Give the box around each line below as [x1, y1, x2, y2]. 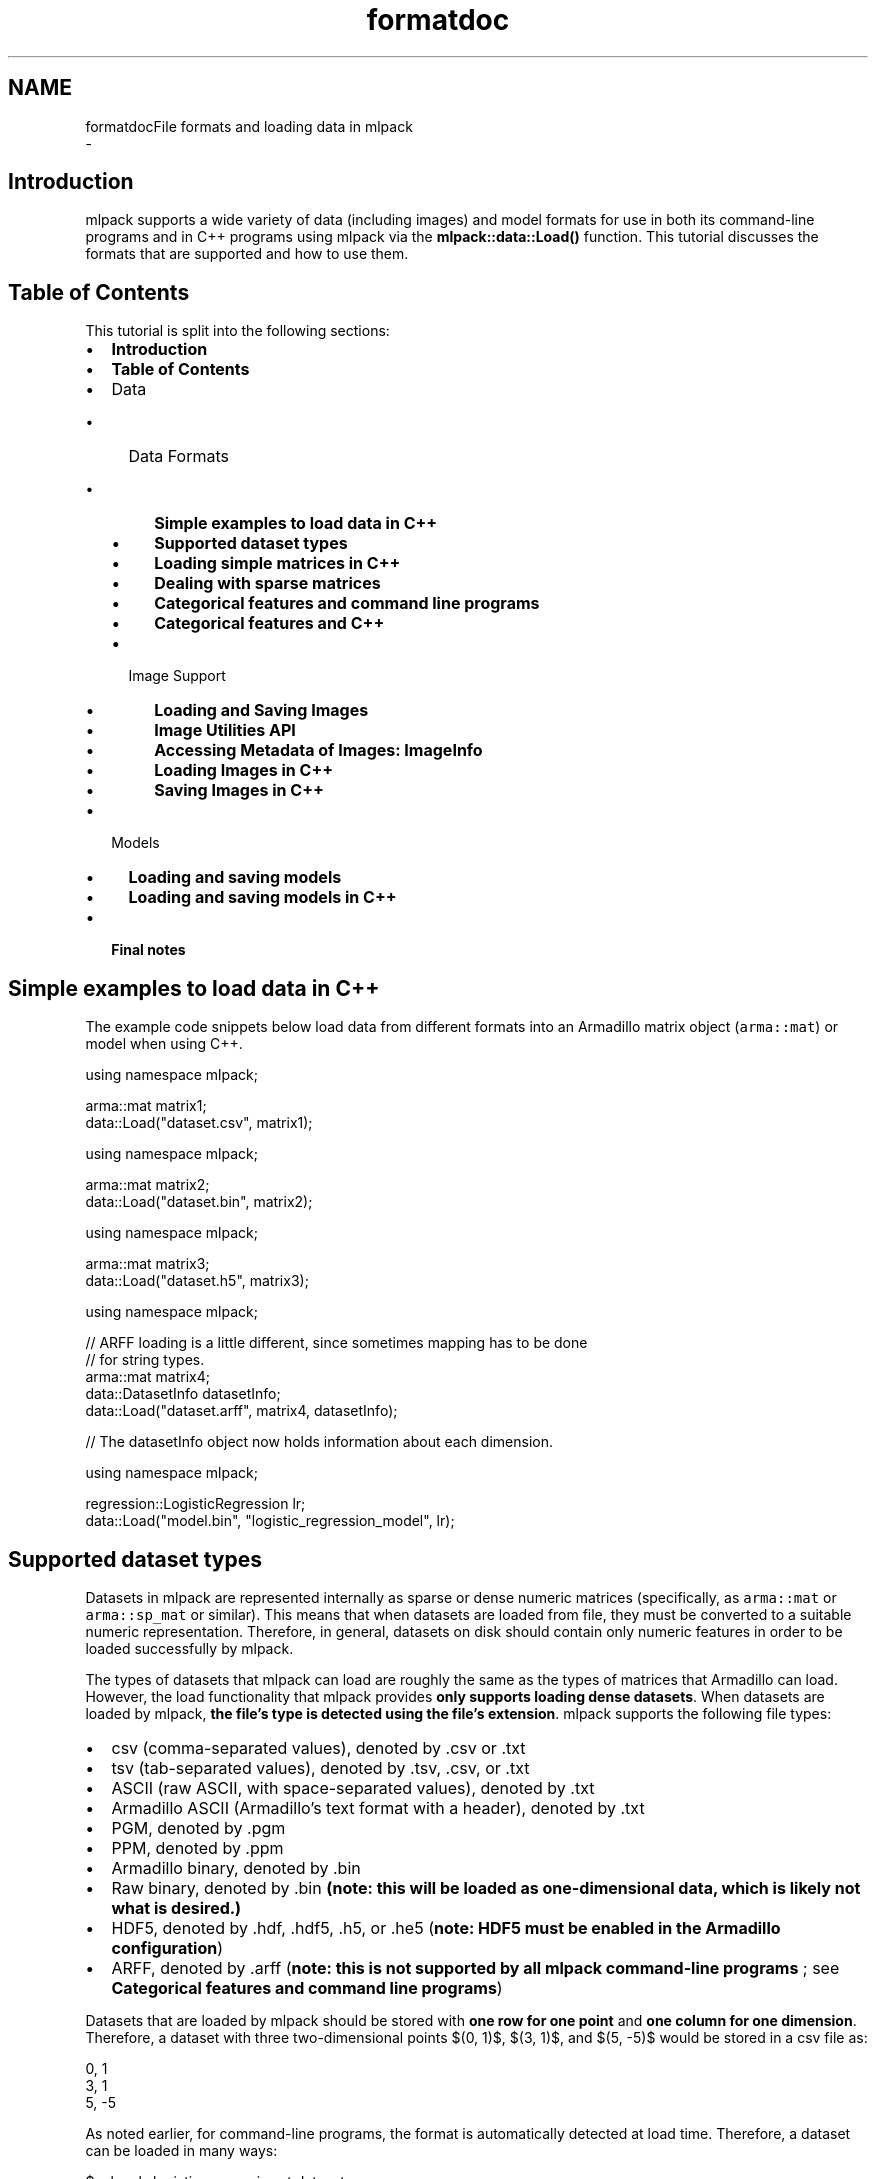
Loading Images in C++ [154, 760, 334, 781]
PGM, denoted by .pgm [111, 1817, 286, 1838]
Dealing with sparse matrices [154, 573, 381, 594]
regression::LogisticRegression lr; [85, 1495, 306, 1513]
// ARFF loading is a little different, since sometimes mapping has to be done [85, 1334, 588, 1352]
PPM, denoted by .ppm [111, 1837, 284, 1858]
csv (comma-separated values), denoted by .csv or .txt [111, 1737, 526, 1758]
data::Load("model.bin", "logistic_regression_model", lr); [85, 1512, 455, 1530]
